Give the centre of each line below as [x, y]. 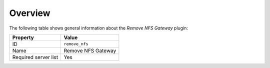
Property [23, 37]
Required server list [35, 57]
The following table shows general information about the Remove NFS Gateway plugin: [99, 28]
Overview [30, 13]
